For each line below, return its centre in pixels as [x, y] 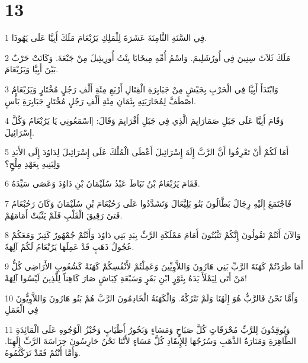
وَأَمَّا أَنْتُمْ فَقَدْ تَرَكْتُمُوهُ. [43, 352]
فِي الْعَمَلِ [22, 309]
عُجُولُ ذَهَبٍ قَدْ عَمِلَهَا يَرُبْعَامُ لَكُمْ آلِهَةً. [70, 246]
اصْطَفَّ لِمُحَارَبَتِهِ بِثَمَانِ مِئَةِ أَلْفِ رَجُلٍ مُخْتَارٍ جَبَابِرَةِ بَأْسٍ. [100, 100]
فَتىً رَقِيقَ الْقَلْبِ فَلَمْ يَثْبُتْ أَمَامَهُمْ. [64, 215]
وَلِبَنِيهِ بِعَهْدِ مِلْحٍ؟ [33, 163]
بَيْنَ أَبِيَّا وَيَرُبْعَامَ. [32, 69]
